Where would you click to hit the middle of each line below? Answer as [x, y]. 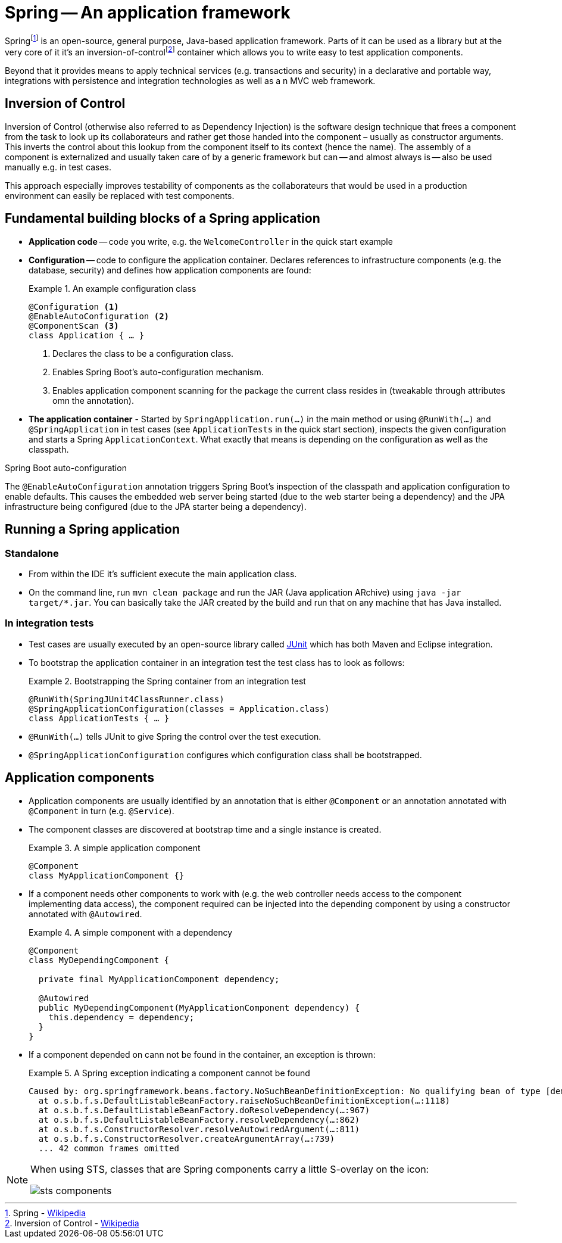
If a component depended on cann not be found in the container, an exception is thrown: [202, 1054]
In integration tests [49, 623]
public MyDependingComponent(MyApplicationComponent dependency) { [199, 1007]
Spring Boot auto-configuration [66, 468]
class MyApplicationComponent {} [107, 875]
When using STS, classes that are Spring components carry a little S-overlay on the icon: [230, 1169]
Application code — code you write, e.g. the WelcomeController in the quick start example [211, 241]
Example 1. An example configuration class [113, 288]
